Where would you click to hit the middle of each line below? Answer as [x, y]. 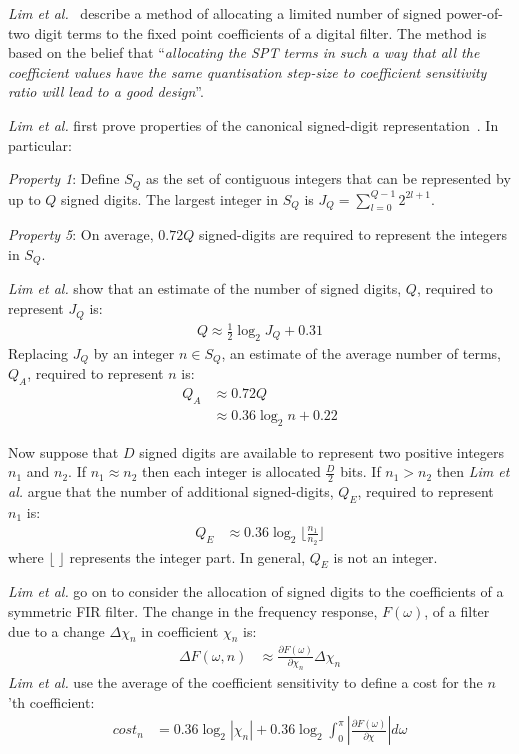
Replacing [38, 352]
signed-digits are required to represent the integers [353, 234]
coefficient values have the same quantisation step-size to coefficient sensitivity [247, 71]
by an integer [134, 352]
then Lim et [473, 471]
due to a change [56, 630]
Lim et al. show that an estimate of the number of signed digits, [205, 288]
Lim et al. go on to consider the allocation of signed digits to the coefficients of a [256, 591]
